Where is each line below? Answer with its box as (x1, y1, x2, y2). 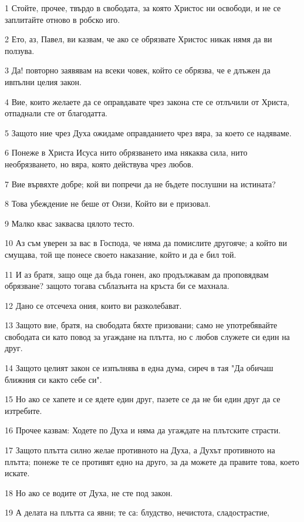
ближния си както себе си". (5, 373, 102, 385)
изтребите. (5, 404, 42, 416)
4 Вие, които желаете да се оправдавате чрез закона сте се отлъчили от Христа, (5, 95, 289, 107)
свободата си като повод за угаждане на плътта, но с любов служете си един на (5, 330, 290, 342)
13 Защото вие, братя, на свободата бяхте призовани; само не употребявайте (5, 319, 278, 331)
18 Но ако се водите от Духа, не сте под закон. (5, 486, 173, 499)
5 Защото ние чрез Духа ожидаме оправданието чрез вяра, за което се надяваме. (5, 126, 292, 139)
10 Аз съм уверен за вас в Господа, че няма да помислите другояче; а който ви (5, 237, 287, 249)
